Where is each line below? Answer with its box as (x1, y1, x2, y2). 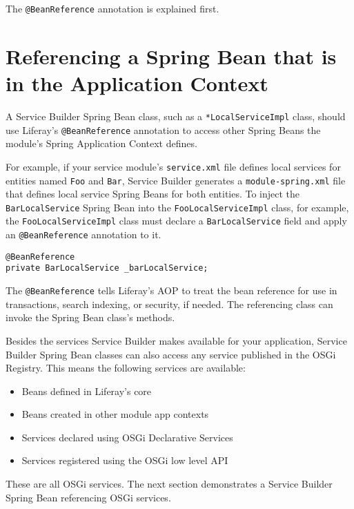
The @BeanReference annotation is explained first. (6, 1, 219, 15)
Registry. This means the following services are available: (6, 361, 246, 375)
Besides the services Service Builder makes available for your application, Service (6, 333, 347, 347)
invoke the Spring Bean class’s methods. (6, 310, 175, 325)
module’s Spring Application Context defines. (6, 136, 197, 151)
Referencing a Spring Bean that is (6, 41, 337, 70)
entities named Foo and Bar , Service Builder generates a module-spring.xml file (6, 173, 346, 187)
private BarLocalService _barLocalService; (6, 263, 208, 273)
